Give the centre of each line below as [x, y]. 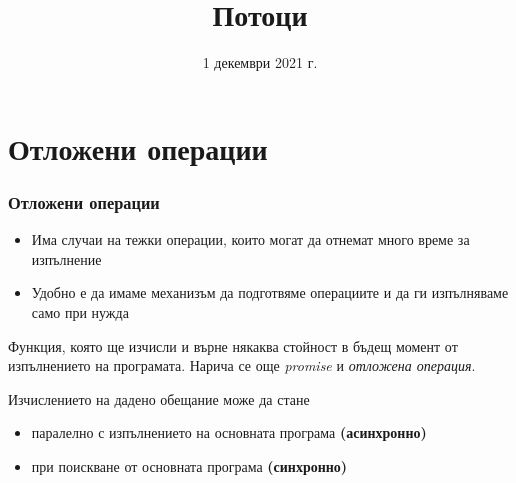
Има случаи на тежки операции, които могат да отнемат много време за [250, 239]
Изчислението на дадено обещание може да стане [159, 398]
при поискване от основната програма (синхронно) [189, 465]
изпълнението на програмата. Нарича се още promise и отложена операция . [242, 365]
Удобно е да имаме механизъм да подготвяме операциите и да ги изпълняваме [270, 292]
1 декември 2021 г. [260, 62]
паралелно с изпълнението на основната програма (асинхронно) [229, 432]
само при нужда [80, 311]
